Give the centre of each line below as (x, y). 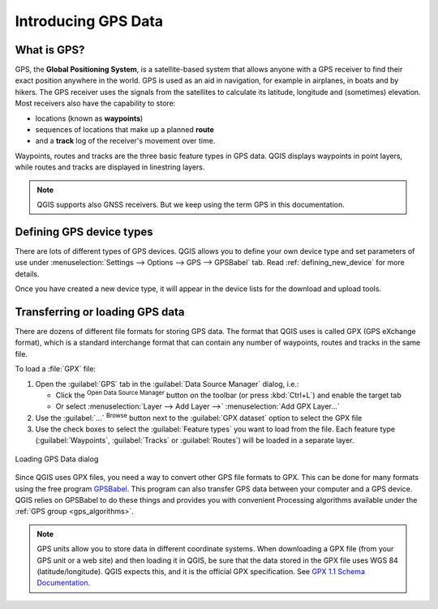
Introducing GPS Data (89, 21)
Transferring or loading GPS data (100, 312)
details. (27, 274)
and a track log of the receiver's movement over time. (125, 141)
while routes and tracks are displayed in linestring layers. (110, 167)
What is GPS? (50, 50)
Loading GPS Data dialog (57, 459)
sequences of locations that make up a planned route (125, 130)
